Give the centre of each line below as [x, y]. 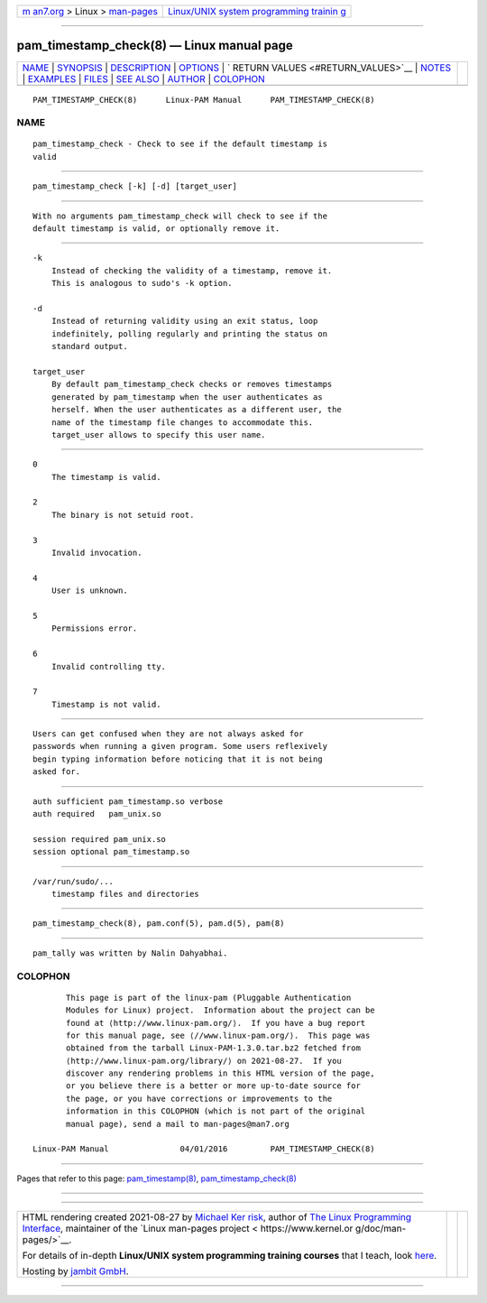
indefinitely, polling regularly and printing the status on [189, 333]
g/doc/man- [381, 1229]
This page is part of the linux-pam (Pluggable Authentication [209, 998]
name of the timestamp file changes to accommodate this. [182, 422]
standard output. [89, 347]
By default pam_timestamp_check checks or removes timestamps [192, 384]
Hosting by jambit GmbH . [76, 1271]
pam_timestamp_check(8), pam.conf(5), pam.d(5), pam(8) [159, 924]
